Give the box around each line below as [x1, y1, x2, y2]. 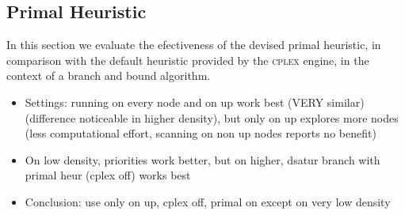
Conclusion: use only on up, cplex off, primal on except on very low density [25, 193, 391, 209]
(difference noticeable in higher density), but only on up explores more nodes [25, 109, 399, 126]
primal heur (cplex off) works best [25, 167, 191, 183]
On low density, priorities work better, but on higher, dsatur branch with [25, 151, 380, 168]
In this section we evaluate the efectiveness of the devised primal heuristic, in [6, 36, 381, 53]
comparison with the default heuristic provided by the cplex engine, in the [6, 51, 369, 68]
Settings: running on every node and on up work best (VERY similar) [25, 93, 365, 110]
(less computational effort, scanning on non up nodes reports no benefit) [25, 125, 376, 141]
